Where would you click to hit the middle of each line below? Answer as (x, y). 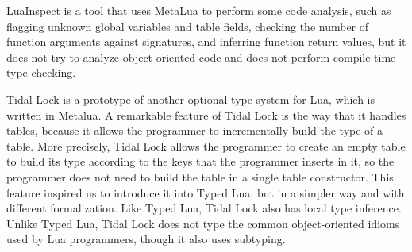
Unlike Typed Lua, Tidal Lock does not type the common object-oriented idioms (203, 223)
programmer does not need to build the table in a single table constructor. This (200, 176)
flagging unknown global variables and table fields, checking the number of (188, 26)
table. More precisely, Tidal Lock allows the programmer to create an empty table (206, 145)
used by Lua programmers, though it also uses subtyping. (146, 239)
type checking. (41, 73)
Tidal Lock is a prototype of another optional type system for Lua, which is (191, 99)
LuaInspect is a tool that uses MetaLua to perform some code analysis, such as (199, 10)
